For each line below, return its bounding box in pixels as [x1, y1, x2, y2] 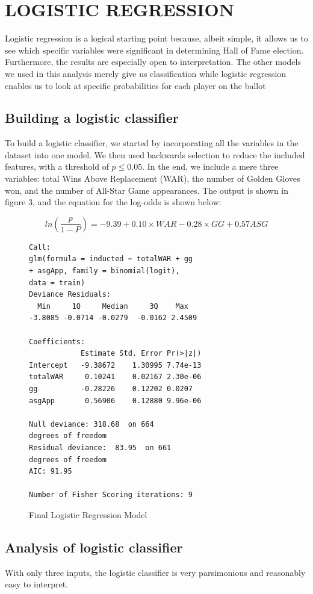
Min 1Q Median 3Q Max [37, 302, 188, 311]
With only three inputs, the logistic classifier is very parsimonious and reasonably [5, 566, 306, 578]
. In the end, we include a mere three [142, 160, 279, 173]
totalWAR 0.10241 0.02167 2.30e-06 [29, 373, 202, 382]
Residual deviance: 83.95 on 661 [29, 443, 172, 452]
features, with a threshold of [5, 160, 109, 173]
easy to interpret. [5, 578, 69, 590]
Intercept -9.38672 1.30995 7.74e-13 [29, 360, 202, 370]
